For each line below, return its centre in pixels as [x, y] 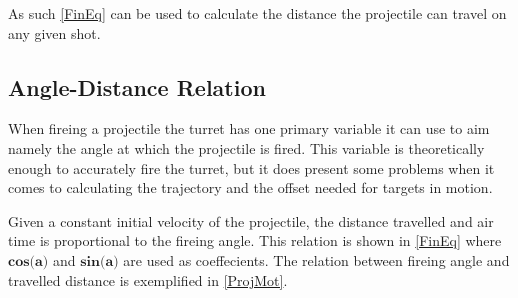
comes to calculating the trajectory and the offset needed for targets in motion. [250, 187]
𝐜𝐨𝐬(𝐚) [28, 261]
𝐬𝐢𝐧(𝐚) [99, 261]
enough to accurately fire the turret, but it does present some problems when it [251, 167]
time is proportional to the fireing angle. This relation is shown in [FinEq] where [255, 240]
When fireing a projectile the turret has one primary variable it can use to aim [249, 128]
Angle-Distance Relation [137, 86]
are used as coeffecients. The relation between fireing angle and [316, 259]
